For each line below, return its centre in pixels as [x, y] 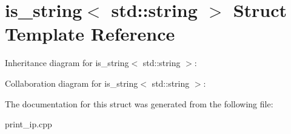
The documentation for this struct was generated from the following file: [139, 103]
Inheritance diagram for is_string [67, 63]
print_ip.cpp [28, 124]
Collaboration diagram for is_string [72, 83]
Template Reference [90, 34]
